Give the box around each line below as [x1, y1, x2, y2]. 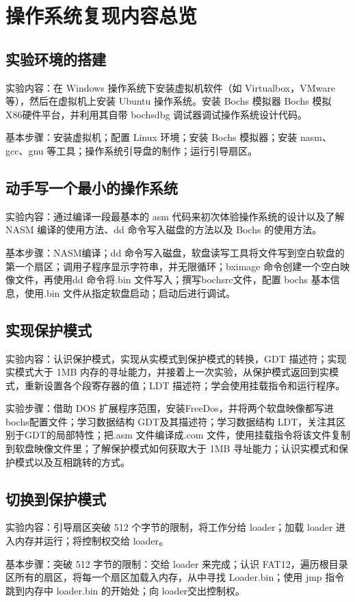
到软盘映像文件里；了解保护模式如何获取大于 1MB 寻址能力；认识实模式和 [5, 441, 339, 456]
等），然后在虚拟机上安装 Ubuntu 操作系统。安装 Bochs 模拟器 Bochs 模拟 [5, 94, 332, 108]
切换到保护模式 [5, 488, 106, 509]
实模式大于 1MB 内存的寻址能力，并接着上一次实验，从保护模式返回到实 [5, 365, 330, 379]
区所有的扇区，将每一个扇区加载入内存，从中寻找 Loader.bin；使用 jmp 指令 [5, 570, 345, 584]
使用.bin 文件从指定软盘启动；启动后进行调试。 [24, 285, 236, 300]
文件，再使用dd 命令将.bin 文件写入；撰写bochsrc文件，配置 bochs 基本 [14, 272, 330, 287]
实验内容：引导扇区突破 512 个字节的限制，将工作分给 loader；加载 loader [5, 520, 333, 534]
